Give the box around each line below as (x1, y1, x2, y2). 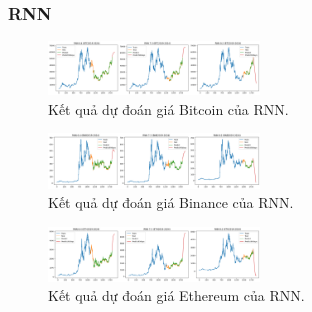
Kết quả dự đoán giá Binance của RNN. (48, 192, 294, 213)
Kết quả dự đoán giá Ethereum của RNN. (48, 285, 305, 306)
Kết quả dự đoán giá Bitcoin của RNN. (48, 98, 289, 119)
